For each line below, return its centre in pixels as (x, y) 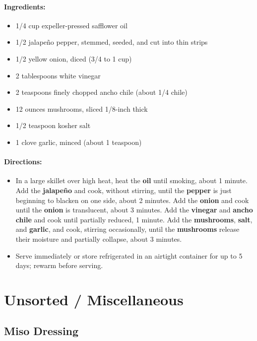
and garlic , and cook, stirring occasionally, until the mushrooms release (128, 229)
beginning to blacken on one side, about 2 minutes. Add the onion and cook (132, 200)
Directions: (23, 162)
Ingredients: (25, 6)
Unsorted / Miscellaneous (94, 299)
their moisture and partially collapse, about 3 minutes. (99, 239)
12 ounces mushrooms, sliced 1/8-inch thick (82, 108)
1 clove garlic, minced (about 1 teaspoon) (79, 142)
